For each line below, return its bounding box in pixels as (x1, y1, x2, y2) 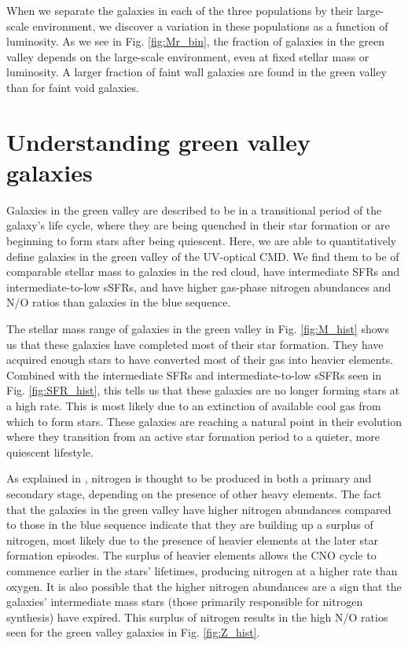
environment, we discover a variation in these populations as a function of (32, 17, 388, 34)
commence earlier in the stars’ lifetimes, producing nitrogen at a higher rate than (6, 562, 398, 578)
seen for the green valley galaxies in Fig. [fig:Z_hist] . (6, 624, 260, 640)
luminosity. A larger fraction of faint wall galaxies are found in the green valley (6, 64, 387, 80)
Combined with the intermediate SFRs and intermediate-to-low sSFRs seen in (6, 366, 382, 383)
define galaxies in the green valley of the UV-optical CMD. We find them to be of (6, 248, 399, 264)
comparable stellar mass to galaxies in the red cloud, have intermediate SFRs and (6, 263, 400, 280)
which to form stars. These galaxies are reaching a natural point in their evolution (6, 413, 402, 429)
